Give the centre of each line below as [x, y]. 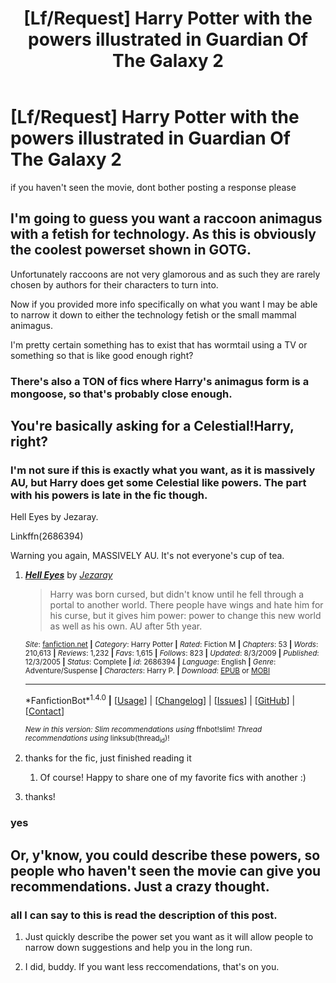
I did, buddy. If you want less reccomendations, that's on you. [152, 966]
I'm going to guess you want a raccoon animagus [166, 218]
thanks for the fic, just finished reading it [108, 758]
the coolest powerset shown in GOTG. [131, 250]
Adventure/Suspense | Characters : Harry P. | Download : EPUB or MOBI [147, 671]
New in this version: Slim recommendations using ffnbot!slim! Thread [143, 730]
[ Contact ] [44, 711]
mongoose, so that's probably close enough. [121, 394]
